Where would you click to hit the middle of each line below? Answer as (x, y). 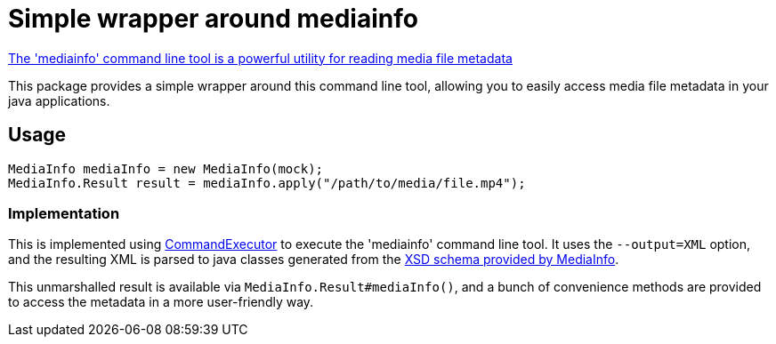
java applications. (59, 100)
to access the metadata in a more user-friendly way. (161, 302)
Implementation (64, 213)
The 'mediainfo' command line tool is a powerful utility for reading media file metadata (260, 58)
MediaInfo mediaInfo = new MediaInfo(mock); (166, 168)
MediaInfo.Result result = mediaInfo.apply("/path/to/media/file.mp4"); (267, 183)
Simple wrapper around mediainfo (213, 19)
